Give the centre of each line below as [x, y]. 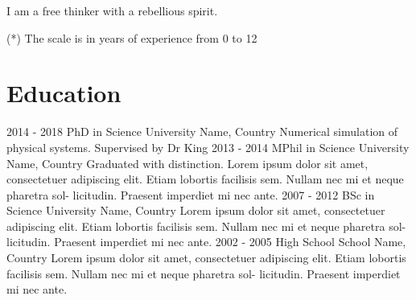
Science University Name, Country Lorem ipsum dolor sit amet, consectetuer [196, 210]
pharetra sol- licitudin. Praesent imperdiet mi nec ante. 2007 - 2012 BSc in [191, 194]
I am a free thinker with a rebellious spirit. [112, 10]
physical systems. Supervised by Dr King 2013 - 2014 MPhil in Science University [208, 147]
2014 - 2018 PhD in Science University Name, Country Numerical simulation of [202, 132]
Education [64, 93]
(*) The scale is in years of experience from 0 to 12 [132, 37]
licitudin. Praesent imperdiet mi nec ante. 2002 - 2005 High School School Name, [206, 242]
